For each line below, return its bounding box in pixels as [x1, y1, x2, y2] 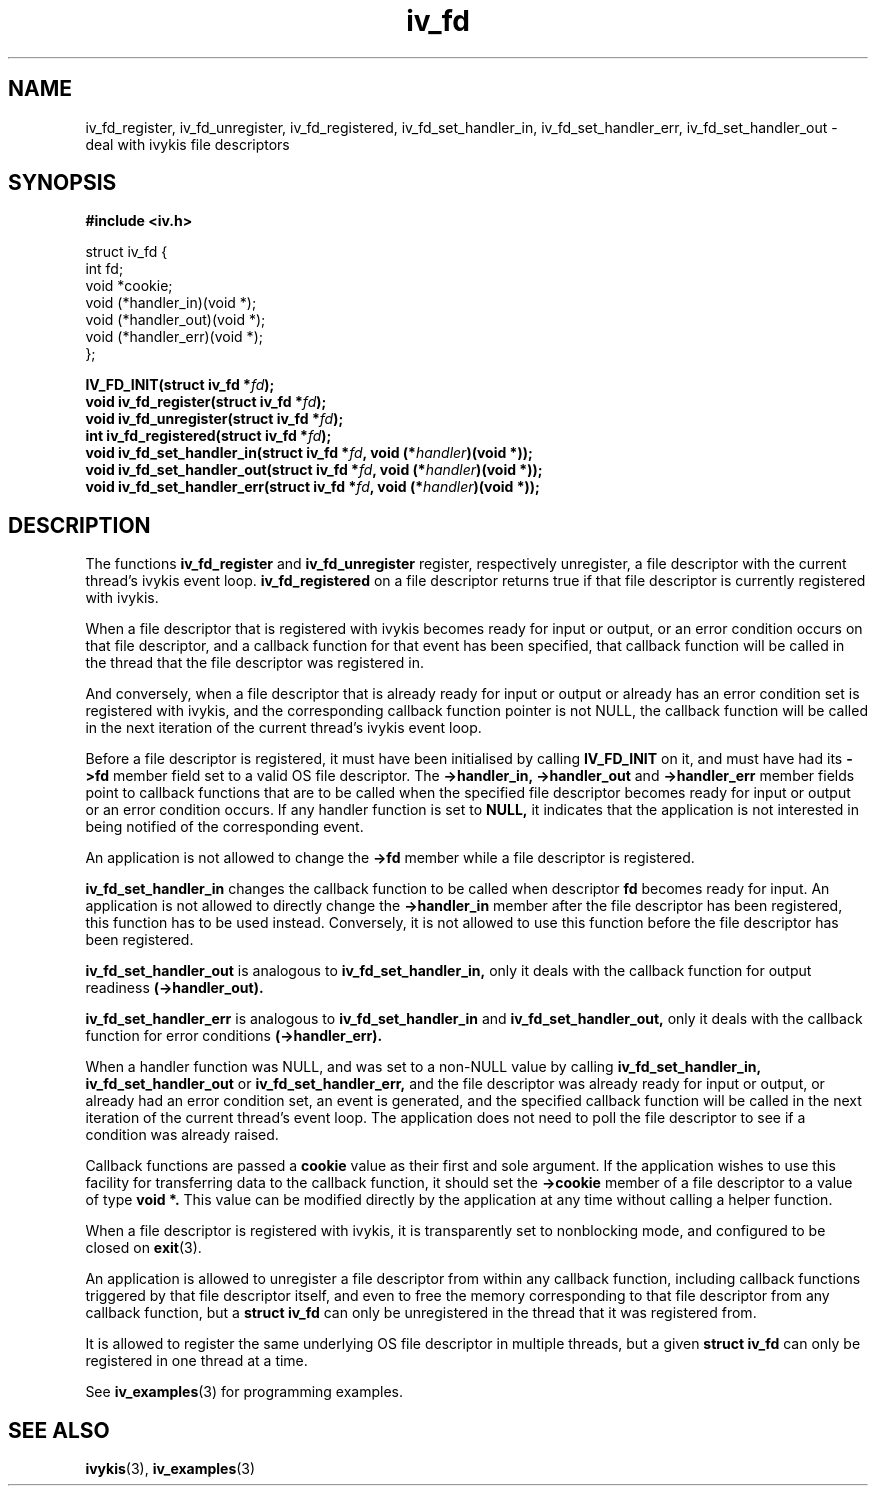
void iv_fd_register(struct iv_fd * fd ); [85, 393, 327, 411]
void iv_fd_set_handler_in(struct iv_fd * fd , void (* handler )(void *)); [85, 444, 533, 462]
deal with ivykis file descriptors [85, 135, 290, 153]
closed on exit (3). [85, 1239, 202, 1257]
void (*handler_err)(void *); [85, 328, 263, 346]
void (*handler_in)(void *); [85, 294, 257, 312]
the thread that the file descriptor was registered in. [85, 654, 424, 672]
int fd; [85, 260, 124, 278]
